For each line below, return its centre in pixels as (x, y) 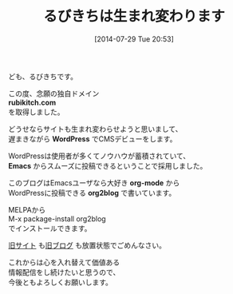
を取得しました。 (36, 112)
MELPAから (27, 209)
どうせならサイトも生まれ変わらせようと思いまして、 (95, 129)
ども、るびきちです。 (43, 76)
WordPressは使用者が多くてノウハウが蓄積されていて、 (99, 156)
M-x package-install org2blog (57, 219)
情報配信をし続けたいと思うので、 (64, 272)
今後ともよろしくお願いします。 (61, 282)
